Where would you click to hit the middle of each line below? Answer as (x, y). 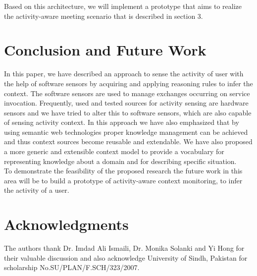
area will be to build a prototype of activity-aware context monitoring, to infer (123, 180)
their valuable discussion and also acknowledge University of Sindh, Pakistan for (126, 257)
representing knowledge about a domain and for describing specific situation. (120, 161)
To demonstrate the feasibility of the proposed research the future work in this (123, 171)
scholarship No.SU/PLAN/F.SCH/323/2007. (72, 267)
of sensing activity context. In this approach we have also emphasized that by (122, 122)
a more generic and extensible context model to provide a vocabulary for (114, 151)
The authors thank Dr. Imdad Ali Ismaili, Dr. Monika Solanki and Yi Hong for (124, 248)
